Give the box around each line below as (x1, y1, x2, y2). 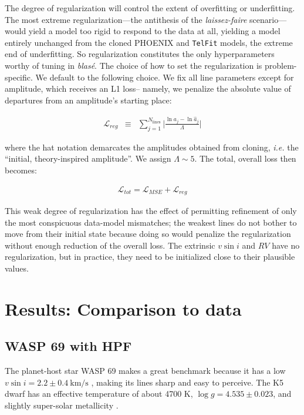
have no (272, 239, 300, 251)
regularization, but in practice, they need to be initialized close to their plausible (5, 250, 295, 263)
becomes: (5, 163, 37, 176)
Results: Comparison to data (5, 296, 242, 320)
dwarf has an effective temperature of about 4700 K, (5, 387, 193, 400)
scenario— (249, 13, 287, 25)
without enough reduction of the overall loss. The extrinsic (5, 239, 215, 251)
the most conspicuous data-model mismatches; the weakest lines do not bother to (5, 216, 297, 228)
